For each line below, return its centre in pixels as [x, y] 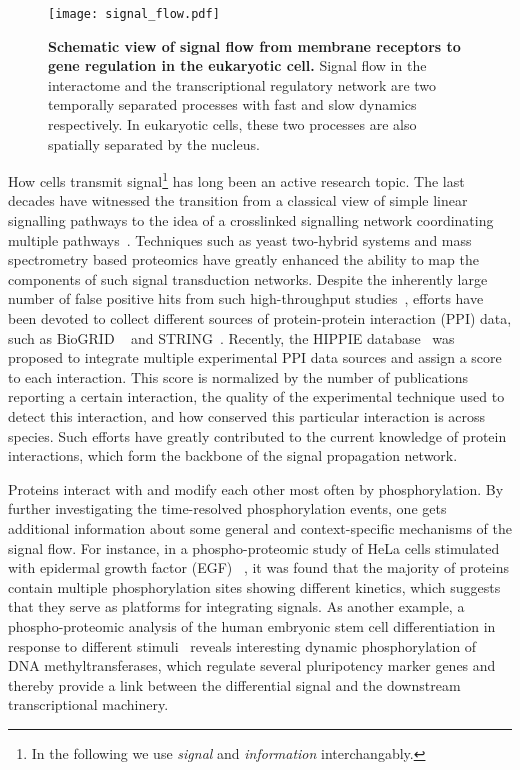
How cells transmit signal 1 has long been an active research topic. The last [236, 179]
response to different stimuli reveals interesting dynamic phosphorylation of [242, 645]
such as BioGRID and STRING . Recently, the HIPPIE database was [231, 337]
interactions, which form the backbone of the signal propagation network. [233, 455]
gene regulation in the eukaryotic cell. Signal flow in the [237, 65]
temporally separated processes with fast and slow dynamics [232, 104]
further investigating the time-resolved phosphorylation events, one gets [227, 508]
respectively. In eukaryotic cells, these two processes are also [232, 124]
